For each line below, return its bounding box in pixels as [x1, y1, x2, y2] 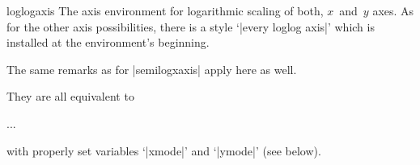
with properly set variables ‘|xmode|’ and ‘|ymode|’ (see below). [6, 142, 321, 159]
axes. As [372, 2, 414, 19]
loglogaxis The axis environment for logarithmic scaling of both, [6, 2, 324, 19]
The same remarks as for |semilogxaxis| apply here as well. [6, 60, 297, 77]
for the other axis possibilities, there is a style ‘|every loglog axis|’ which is [6, 18, 375, 35]
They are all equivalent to [6, 88, 134, 105]
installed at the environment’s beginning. [6, 34, 210, 51]
